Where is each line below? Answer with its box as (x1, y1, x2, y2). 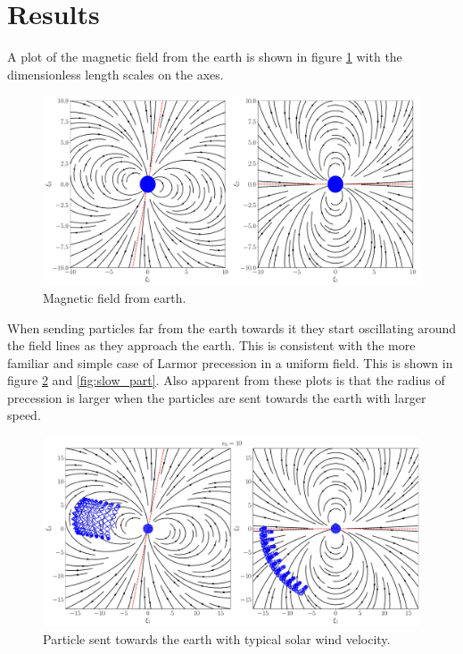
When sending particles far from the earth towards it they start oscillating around (7, 318, 457, 337)
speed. (7, 406, 41, 424)
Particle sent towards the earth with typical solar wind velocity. (43, 629, 391, 648)
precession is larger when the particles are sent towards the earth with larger (7, 388, 426, 407)
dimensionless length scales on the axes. (7, 64, 224, 83)
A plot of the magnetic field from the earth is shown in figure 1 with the (7, 47, 402, 66)
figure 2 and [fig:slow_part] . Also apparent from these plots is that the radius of (7, 371, 445, 390)
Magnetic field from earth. (43, 288, 186, 306)
